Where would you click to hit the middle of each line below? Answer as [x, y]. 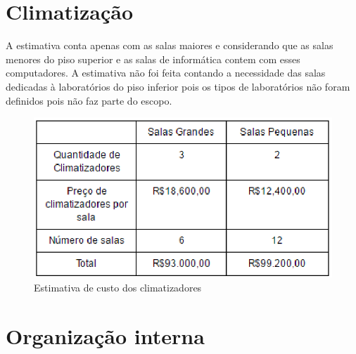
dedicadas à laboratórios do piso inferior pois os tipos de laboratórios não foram [178, 86]
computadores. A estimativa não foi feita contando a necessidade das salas [166, 73]
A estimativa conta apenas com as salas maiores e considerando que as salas [170, 45]
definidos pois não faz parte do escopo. [89, 100]
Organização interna [105, 335]
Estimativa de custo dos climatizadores [118, 287]
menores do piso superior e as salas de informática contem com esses [153, 59]
